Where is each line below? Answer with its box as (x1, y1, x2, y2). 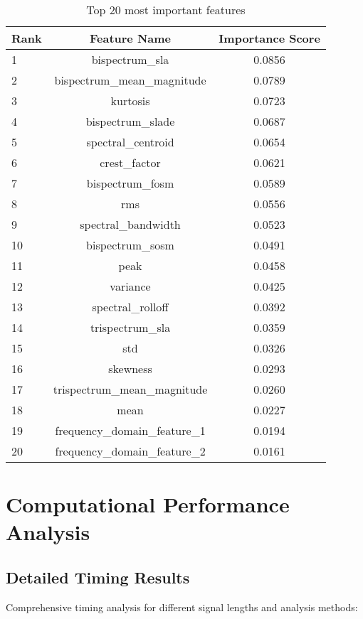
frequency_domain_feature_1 (55, 422, 206, 438)
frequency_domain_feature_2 (55, 443, 206, 459)
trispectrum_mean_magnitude (53, 381, 208, 397)
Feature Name (89, 30, 172, 46)
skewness (108, 360, 152, 377)
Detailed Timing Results (6, 566, 190, 588)
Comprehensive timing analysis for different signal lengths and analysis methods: (6, 599, 358, 614)
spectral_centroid (86, 134, 174, 150)
